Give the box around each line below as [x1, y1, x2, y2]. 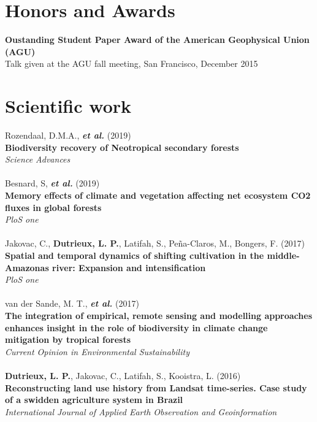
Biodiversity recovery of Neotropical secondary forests [5, 140, 239, 153]
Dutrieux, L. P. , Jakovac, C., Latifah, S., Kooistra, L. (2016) [5, 369, 241, 382]
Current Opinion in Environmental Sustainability [5, 345, 189, 358]
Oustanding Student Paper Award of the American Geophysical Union [5, 33, 310, 46]
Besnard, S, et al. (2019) [5, 177, 100, 190]
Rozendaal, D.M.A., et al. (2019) [5, 129, 131, 142]
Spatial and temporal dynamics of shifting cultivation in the [5, 248, 264, 261]
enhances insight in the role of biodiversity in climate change [5, 321, 268, 334]
